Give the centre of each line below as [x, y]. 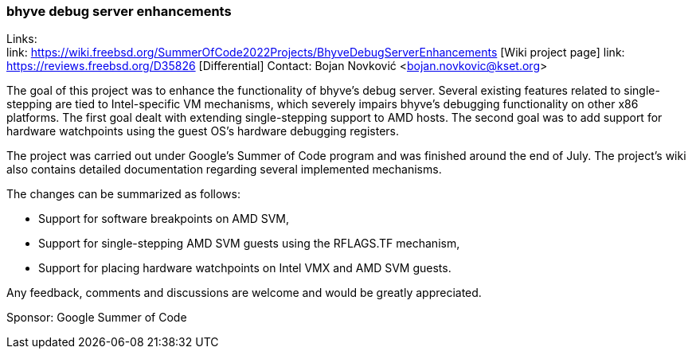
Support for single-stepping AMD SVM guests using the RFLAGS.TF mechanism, [249, 244]
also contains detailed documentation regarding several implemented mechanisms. [224, 170]
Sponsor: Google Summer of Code [97, 318]
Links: [22, 39]
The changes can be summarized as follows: [123, 194]
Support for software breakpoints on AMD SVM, [164, 219]
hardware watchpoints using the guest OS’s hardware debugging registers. [203, 131]
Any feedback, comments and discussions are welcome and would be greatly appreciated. [244, 293]
